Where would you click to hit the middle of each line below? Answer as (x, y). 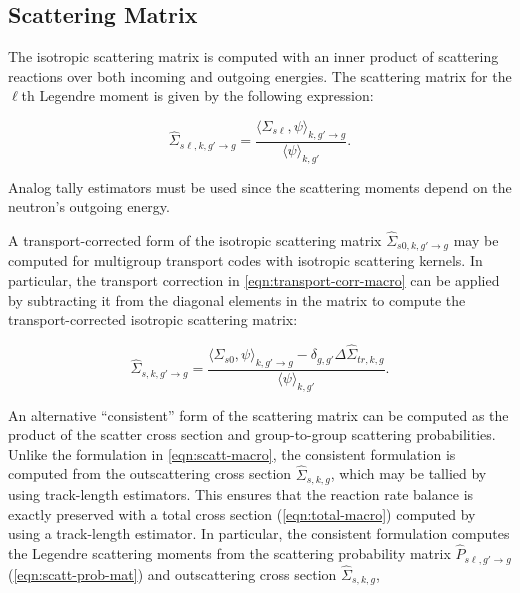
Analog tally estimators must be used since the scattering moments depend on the (260, 186)
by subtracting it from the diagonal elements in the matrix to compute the (237, 299)
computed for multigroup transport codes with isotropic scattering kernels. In (245, 260)
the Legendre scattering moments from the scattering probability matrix (229, 553)
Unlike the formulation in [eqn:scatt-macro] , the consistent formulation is (232, 453)
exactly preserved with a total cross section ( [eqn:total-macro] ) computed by (242, 513)
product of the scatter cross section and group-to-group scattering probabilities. (252, 434)
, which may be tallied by (408, 473)
